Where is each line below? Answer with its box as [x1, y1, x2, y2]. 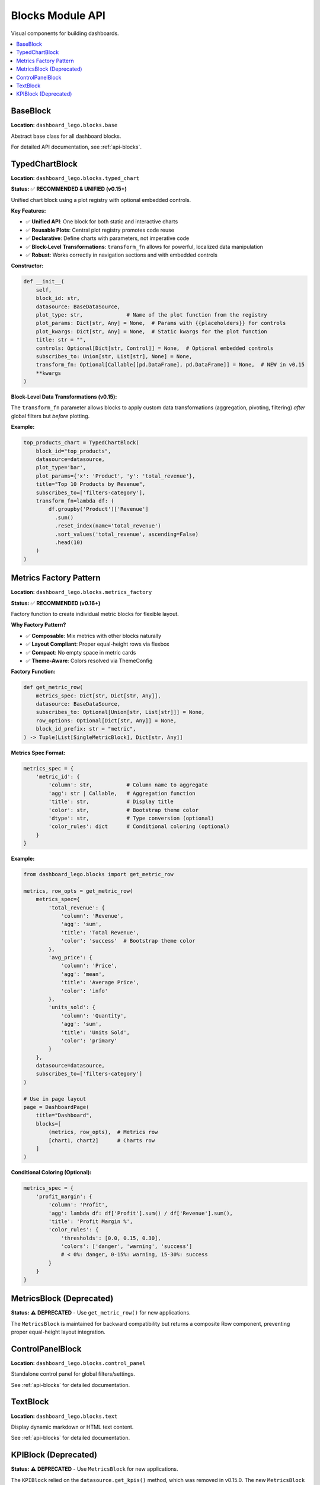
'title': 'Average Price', [60, 979, 139, 986]
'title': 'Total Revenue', [60, 929, 139, 936]
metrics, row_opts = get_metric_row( [23, 887, 133, 894]
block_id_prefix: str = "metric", [36, 725, 136, 732]
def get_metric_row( [23, 684, 83, 691]
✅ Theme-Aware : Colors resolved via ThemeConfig [25, 657, 153, 664]
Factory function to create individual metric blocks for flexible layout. [11, 610, 179, 617]
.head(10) [54, 539, 83, 546]
